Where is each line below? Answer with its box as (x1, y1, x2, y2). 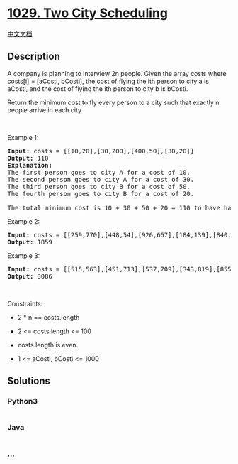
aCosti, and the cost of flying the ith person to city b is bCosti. (7, 84, 188, 93)
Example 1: (7, 133, 39, 141)
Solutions (7, 375, 51, 387)
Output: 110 (7, 154, 49, 162)
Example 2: (7, 217, 40, 225)
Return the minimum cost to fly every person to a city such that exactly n (7, 98, 220, 107)
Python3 (7, 396, 38, 406)
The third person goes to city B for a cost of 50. (7, 183, 191, 190)
